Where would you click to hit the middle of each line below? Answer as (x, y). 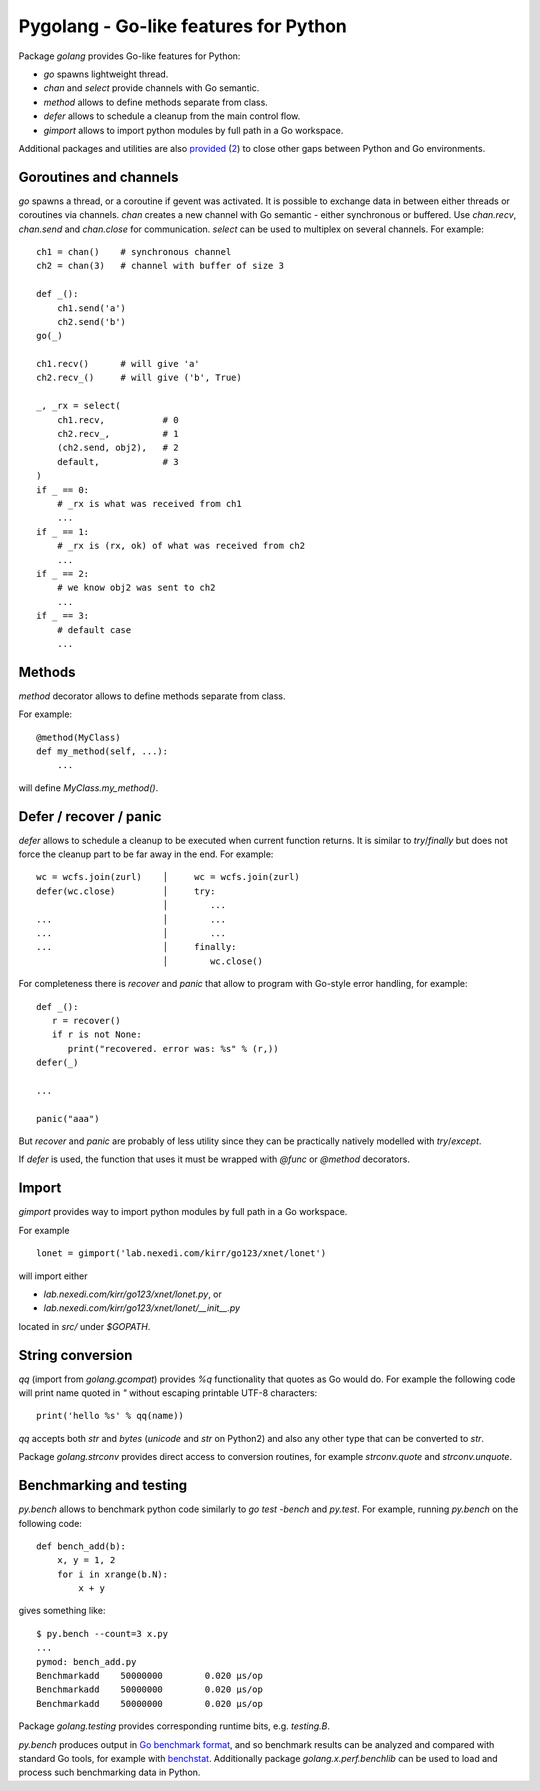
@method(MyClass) (78, 737)
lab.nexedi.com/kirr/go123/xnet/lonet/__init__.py (141, 1308)
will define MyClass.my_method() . (88, 787)
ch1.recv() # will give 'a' (118, 364)
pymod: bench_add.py (86, 1661)
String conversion (75, 1355)
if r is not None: (96, 1034)
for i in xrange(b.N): (112, 1574)
